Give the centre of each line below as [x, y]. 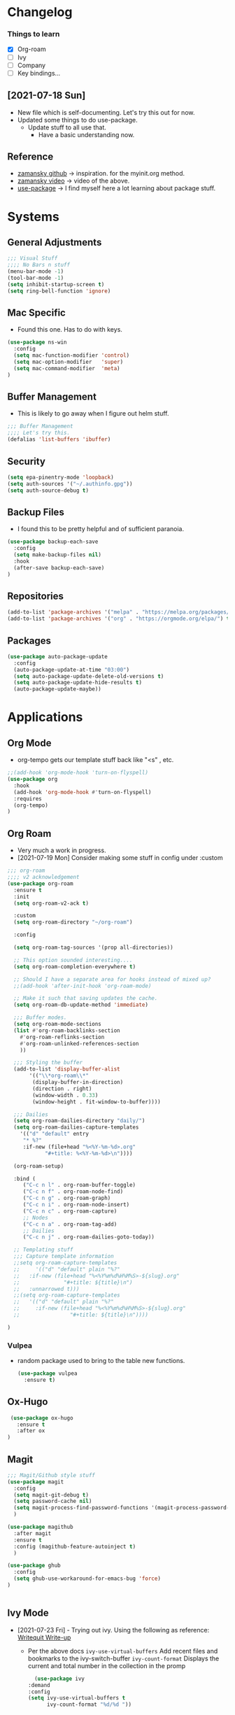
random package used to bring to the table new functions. [101, 1361]
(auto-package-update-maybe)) [57, 689]
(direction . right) [62, 1089]
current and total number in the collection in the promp [107, 1665]
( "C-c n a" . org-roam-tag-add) [70, 1224]
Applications [45, 717]
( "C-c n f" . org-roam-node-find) [73, 1192]
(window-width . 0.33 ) [65, 1095]
